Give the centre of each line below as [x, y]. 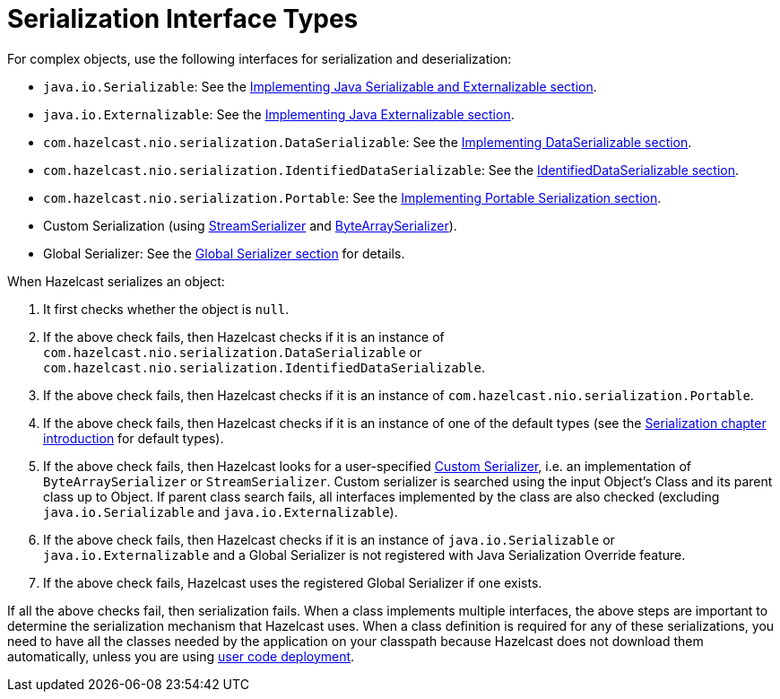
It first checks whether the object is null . [166, 309]
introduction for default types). [134, 438]
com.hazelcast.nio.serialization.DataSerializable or [233, 352]
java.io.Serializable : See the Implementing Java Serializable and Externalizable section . [320, 86]
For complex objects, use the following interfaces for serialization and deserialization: [260, 58]
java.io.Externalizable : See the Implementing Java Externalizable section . [279, 114]
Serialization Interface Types [183, 19]
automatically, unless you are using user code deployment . [181, 656]
